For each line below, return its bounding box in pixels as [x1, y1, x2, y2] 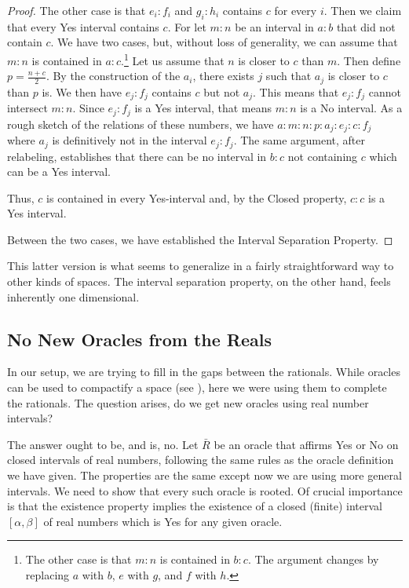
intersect [7, 100, 48, 116]
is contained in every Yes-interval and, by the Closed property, [46, 189, 347, 206]
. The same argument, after [233, 132, 366, 148]
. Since [72, 100, 104, 116]
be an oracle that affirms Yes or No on [214, 436, 399, 452]
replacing [25, 566, 70, 583]
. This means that [253, 83, 339, 100]
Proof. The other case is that [7, 2, 146, 18]
